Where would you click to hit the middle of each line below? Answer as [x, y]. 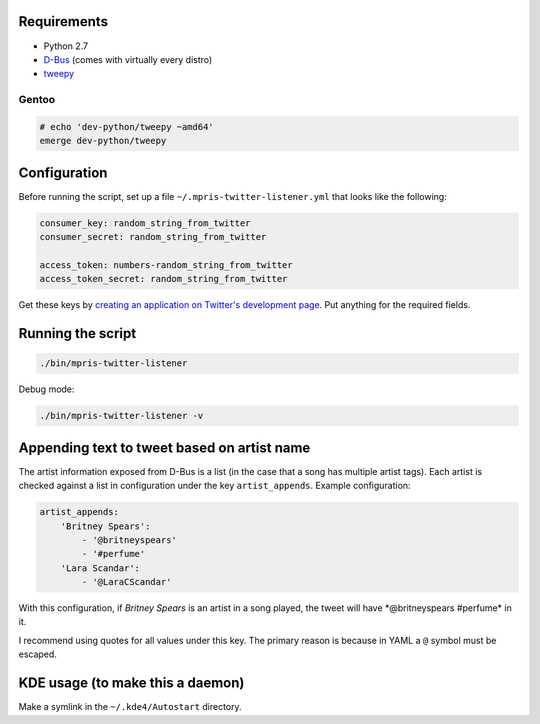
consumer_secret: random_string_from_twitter [153, 237]
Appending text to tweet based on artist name [164, 447]
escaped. [37, 654]
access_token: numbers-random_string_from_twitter [166, 264]
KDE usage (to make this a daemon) [131, 683]
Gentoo [37, 100]
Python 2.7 [66, 46]
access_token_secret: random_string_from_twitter [163, 279]
